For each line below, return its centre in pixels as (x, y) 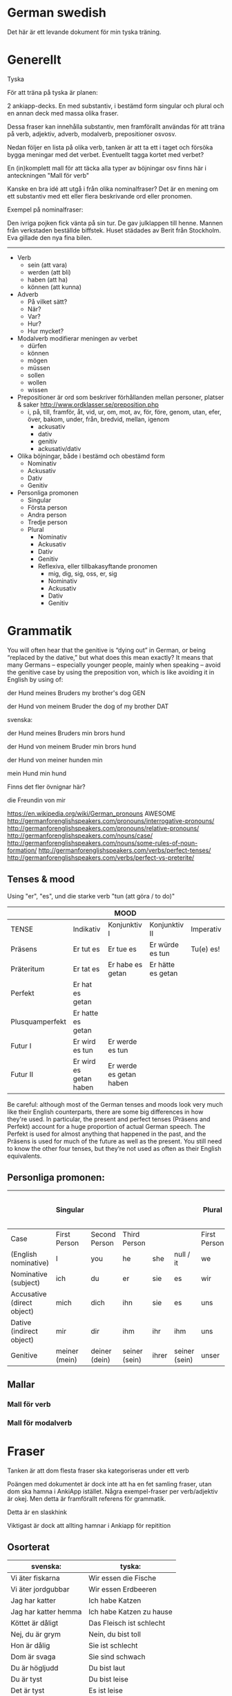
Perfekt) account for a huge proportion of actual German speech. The (106, 1126)
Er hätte (162, 964)
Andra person (47, 515)
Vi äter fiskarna (35, 1578)
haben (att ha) (47, 279)
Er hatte (86, 1013)
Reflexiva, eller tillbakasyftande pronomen (97, 566)
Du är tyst (27, 1679)
